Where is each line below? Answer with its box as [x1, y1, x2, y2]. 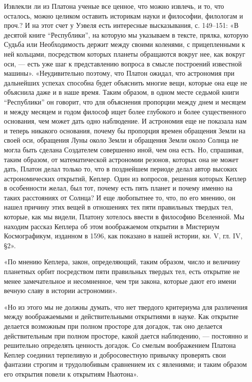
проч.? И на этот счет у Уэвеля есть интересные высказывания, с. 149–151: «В [4, 20, 239, 30]
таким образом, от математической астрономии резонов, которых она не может [4, 154, 238, 164]
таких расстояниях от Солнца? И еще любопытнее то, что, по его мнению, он [4, 192, 235, 202]
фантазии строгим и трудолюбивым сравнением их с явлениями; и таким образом [4, 359, 247, 369]
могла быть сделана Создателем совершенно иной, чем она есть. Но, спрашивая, [4, 144, 244, 154]
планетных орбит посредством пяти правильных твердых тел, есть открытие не [4, 266, 240, 276]
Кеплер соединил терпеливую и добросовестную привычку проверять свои [4, 349, 226, 360]
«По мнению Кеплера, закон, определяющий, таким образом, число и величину [4, 256, 240, 267]
